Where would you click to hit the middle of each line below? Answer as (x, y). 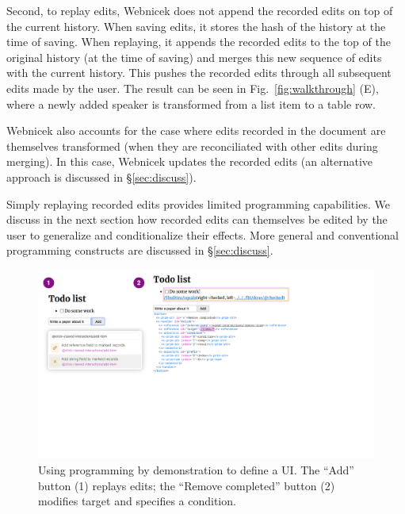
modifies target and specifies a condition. (137, 501)
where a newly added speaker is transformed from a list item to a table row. (191, 104)
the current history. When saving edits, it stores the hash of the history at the (196, 26)
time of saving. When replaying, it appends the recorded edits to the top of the (199, 42)
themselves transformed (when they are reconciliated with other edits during (192, 146)
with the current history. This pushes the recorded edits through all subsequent (199, 73)
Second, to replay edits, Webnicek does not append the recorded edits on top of (200, 10)
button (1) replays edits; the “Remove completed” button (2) (187, 485)
